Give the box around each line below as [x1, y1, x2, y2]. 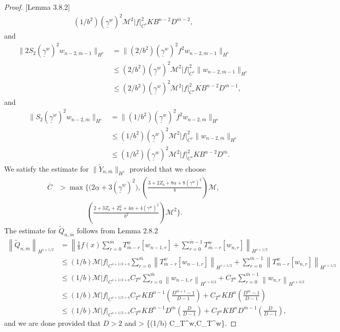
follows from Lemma [77, 225, 141, 235]
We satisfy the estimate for [4, 163, 89, 174]
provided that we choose [129, 163, 206, 174]
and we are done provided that [4, 317, 101, 328]
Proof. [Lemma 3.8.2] [4, 2, 70, 12]
